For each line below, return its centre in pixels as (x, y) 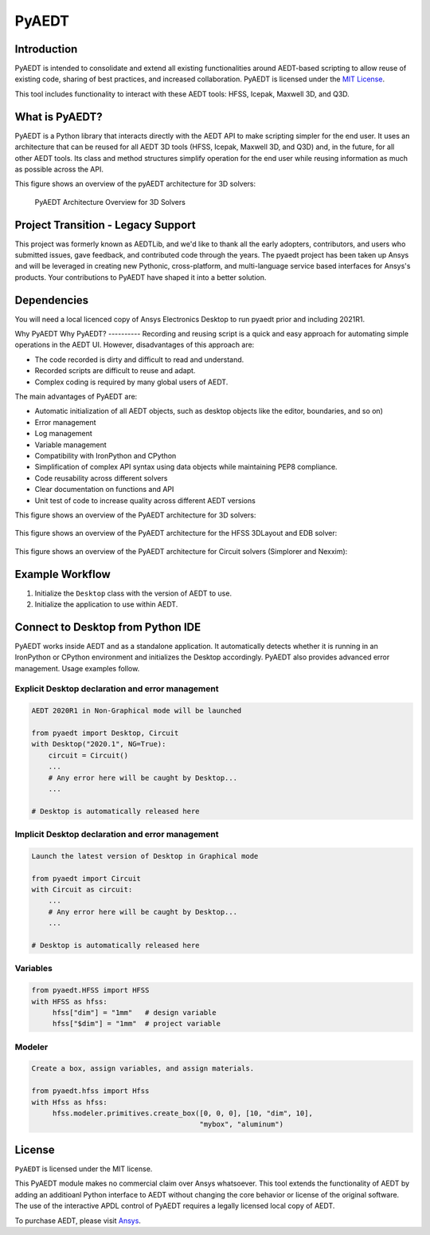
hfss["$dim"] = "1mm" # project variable (136, 1024)
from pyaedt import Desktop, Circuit (105, 733)
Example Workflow (63, 574)
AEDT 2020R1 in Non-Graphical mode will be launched (137, 711)
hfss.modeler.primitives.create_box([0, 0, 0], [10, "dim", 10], (183, 1113)
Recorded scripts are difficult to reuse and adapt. (115, 371)
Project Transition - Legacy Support (105, 224)
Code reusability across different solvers (101, 478)
